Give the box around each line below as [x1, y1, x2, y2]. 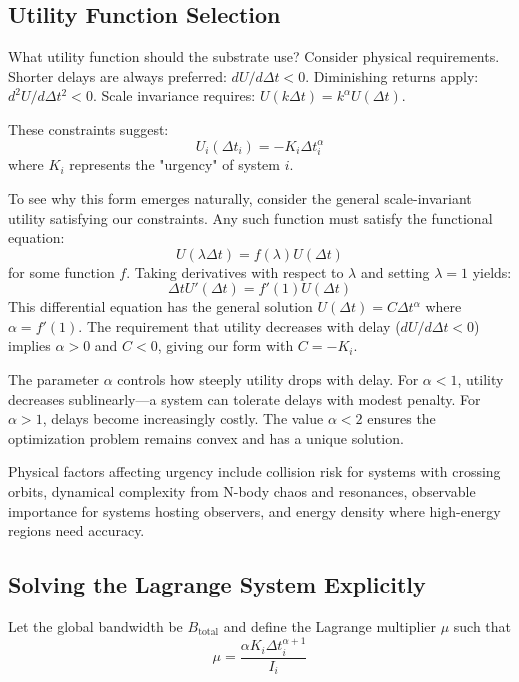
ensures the [367, 408, 436, 429]
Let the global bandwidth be [8, 616, 183, 637]
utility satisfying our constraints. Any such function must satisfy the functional [8, 207, 493, 228]
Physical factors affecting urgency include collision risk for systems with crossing [8, 461, 501, 482]
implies [8, 335, 51, 356]
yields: [472, 261, 512, 282]
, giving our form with [157, 335, 294, 356]
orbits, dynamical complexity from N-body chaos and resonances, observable [8, 481, 476, 502]
